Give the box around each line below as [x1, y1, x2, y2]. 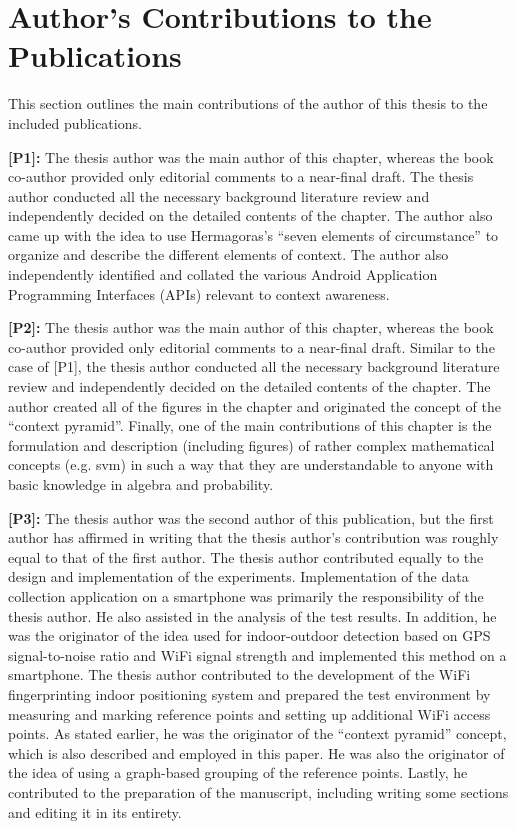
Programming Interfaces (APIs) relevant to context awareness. [8, 283, 390, 304]
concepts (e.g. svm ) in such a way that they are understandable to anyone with [8, 454, 494, 475]
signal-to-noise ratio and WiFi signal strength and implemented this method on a [8, 644, 507, 665]
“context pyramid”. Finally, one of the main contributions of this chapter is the [8, 415, 492, 436]
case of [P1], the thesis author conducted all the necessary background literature [8, 356, 500, 377]
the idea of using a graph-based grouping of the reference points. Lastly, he [8, 762, 468, 783]
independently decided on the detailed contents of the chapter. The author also [8, 205, 493, 226]
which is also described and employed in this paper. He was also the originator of [8, 742, 505, 763]
